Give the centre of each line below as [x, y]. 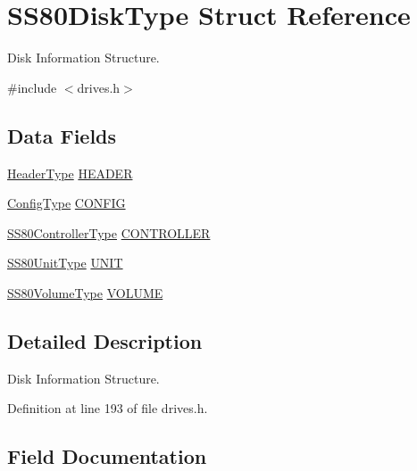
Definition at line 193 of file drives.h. [108, 408]
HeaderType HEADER [70, 173]
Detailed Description [105, 340]
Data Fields [62, 135]
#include [32, 87]
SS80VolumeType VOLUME [85, 292]
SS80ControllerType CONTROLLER [109, 232]
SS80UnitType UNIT [65, 263]
